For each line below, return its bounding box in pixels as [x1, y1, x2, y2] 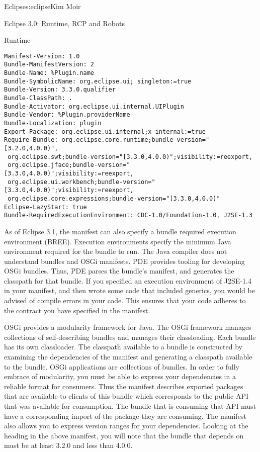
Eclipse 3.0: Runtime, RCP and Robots [4, 18, 125, 28]
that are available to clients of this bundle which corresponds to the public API [4, 391, 248, 401]
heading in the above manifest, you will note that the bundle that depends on [4, 430, 244, 440]
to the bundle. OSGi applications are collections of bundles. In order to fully [4, 361, 239, 372]
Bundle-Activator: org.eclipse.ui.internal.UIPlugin [4, 103, 184, 110]
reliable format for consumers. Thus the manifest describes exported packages [4, 381, 243, 391]
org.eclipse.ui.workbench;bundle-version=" [8, 178, 155, 186]
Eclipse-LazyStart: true [4, 203, 87, 211]
